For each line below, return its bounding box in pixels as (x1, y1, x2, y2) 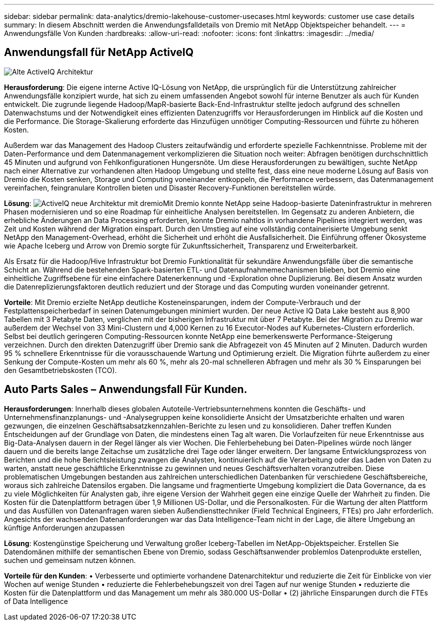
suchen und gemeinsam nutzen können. (4, 555, 136, 564)
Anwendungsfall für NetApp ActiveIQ (4, 46, 193, 59)
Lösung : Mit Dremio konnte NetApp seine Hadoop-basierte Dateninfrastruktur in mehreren (4, 198, 432, 207)
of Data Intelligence (4, 596, 68, 605)
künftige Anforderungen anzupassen (4, 523, 125, 532)
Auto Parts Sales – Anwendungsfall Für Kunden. (4, 383, 247, 396)
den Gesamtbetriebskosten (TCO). (4, 365, 117, 374)
